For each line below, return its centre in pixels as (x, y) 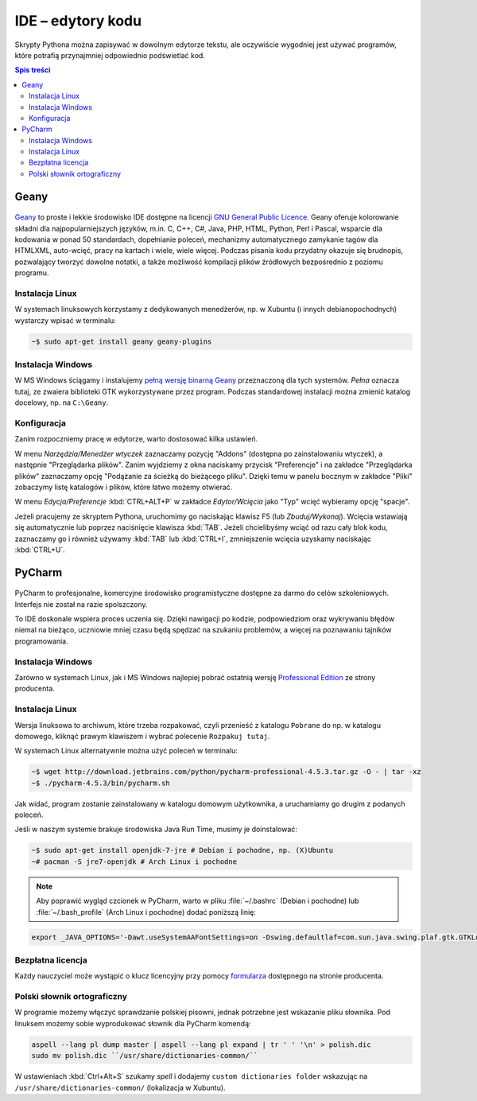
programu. (32, 273)
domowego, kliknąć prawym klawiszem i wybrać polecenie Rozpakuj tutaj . (142, 736)
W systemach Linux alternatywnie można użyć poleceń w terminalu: (126, 751)
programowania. (42, 641)
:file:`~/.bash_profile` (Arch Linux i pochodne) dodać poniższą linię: (146, 912)
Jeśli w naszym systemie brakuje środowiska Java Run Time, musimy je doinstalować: (156, 829)
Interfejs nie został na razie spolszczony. (81, 604)
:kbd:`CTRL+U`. (40, 550)
